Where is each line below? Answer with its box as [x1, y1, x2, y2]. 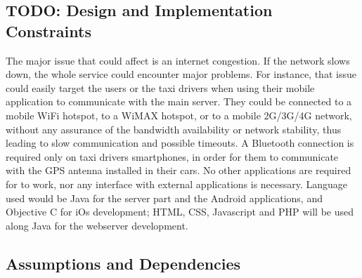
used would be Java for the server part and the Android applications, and [6, 190, 323, 205]
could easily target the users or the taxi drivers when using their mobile [6, 80, 315, 95]
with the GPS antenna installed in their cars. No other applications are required [6, 163, 351, 178]
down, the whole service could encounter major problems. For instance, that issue [6, 67, 356, 81]
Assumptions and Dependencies [6, 252, 241, 274]
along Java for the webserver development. [6, 218, 188, 232]
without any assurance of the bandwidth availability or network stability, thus [6, 121, 342, 136]
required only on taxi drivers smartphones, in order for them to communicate [6, 149, 339, 164]
